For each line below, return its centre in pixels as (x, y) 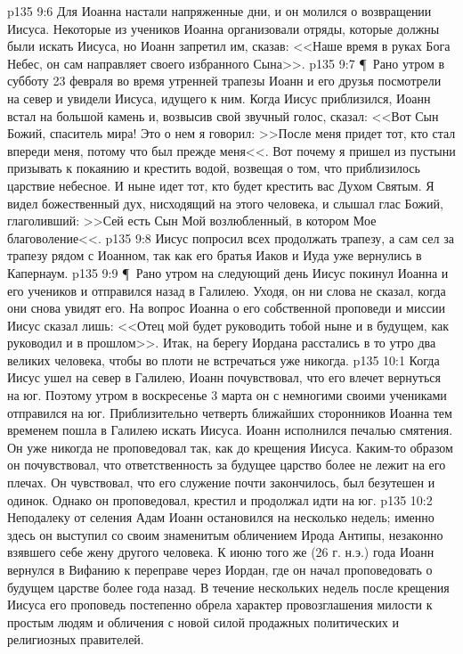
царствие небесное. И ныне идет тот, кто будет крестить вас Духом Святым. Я (221, 185)
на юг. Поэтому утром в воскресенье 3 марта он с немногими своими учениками (227, 395)
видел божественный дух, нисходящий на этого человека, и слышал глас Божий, (225, 203)
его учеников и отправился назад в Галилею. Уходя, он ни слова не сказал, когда (227, 290)
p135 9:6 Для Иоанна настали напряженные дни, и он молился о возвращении (219, 11)
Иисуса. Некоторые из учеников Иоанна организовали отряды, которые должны (223, 28)
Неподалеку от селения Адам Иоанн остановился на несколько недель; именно (221, 517)
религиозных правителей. (76, 639)
